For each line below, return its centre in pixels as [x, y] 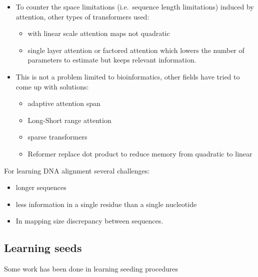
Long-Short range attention [69, 120]
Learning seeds [43, 248]
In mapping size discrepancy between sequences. [89, 221]
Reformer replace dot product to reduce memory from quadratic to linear [140, 153]
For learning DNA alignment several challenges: [77, 170]
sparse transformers [57, 137]
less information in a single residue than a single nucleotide [106, 204]
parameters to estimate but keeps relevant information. [112, 60]
